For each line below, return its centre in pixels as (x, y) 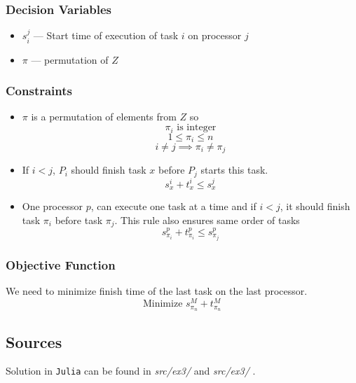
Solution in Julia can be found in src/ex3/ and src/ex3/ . (131, 371)
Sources (34, 341)
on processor (215, 35)
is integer (197, 128)
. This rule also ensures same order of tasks (207, 220)
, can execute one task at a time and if (173, 206)
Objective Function (61, 264)
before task (79, 220)
